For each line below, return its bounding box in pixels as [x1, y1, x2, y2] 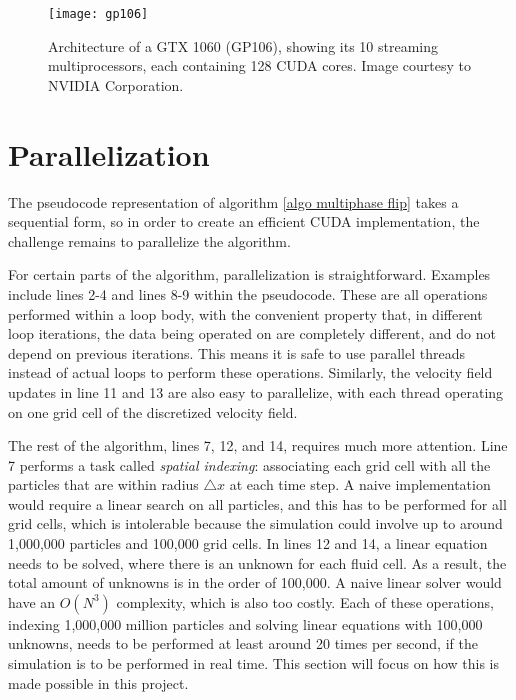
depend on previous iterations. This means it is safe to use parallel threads [8, 342, 465, 363]
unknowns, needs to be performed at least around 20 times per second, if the [8, 633, 478, 654]
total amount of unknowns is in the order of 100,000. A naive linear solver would [8, 572, 502, 593]
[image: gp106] [48, 7, 149, 21]
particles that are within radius [8, 474, 199, 495]
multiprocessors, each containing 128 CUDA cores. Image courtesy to [48, 55, 472, 76]
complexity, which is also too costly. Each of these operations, [116, 591, 494, 612]
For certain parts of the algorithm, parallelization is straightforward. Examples [8, 264, 491, 285]
